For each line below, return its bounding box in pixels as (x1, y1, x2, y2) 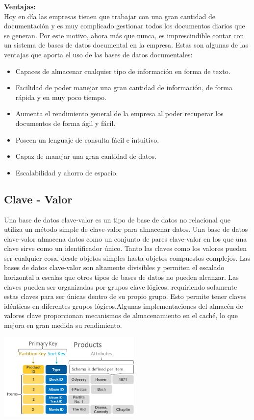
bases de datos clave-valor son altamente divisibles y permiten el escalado (4, 262, 225, 272)
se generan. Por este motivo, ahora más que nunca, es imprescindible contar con (4, 30, 244, 40)
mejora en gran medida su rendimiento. (4, 320, 122, 330)
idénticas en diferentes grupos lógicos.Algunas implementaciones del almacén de (4, 300, 243, 311)
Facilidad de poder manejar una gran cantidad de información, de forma (15, 82, 233, 93)
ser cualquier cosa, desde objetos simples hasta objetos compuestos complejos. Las (4, 252, 251, 263)
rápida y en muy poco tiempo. (15, 92, 106, 102)
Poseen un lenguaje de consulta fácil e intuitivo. (15, 134, 159, 145)
